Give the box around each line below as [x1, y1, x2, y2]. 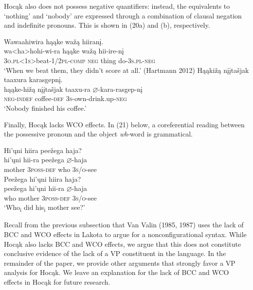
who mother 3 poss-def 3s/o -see [4, 192, 97, 203]
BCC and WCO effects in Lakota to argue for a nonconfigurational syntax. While [4, 229, 247, 239]
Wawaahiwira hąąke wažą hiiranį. [4, 36, 104, 46]
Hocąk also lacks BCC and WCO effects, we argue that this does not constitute [4, 239, 241, 249]
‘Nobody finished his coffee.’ [4, 102, 87, 113]
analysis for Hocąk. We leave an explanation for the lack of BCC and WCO [4, 267, 229, 277]
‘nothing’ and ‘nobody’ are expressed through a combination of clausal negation [4, 10, 242, 20]
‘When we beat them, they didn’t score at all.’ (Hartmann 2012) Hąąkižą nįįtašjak [4, 65, 249, 75]
